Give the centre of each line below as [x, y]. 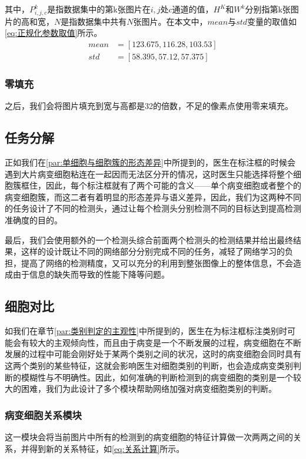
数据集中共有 [102, 21]
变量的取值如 [272, 21]
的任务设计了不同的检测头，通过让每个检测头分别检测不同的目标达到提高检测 [153, 208]
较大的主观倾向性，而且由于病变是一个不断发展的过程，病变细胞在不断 [165, 342]
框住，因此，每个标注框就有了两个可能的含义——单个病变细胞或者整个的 [161, 185]
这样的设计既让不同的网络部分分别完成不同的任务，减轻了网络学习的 [153, 251]
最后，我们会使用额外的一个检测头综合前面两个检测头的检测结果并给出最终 [149, 240]
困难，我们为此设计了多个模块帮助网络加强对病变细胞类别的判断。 [149, 389]
